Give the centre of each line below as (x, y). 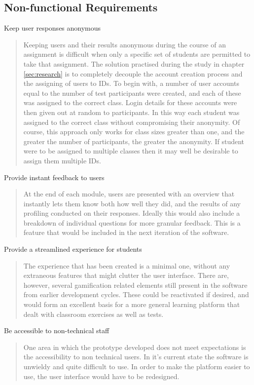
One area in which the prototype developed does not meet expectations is (135, 347)
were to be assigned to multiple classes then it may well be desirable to (131, 151)
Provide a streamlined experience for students (73, 249)
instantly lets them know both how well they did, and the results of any (132, 203)
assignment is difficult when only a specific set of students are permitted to (137, 54)
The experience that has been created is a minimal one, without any (127, 265)
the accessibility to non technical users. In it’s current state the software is (136, 357)
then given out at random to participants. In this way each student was (131, 112)
